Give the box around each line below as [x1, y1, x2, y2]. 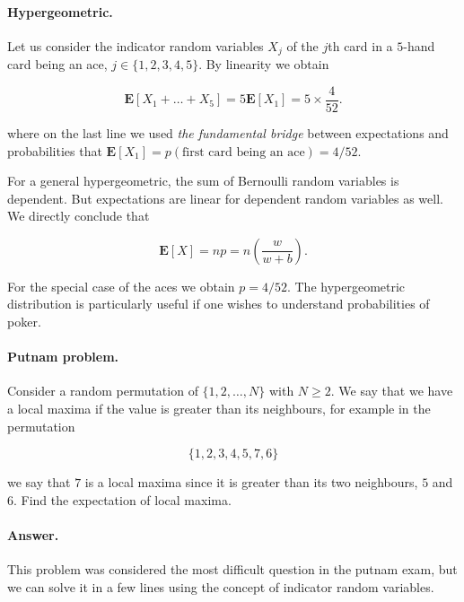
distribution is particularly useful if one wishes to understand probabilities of [7, 294, 430, 313]
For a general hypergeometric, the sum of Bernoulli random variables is [7, 171, 399, 190]
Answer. [7, 526, 59, 545]
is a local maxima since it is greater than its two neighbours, [84, 473, 418, 492]
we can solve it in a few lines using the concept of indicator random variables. [7, 577, 434, 596]
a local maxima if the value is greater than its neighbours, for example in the [7, 399, 431, 418]
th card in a [328, 36, 393, 55]
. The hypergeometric [286, 276, 406, 295]
